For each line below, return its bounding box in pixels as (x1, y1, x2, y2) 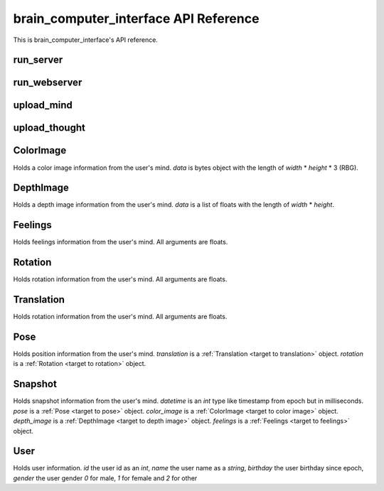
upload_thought (13, 122, 85, 134)
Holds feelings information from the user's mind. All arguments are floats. (13, 238, 228, 247)
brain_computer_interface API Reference (13, 11, 260, 26)
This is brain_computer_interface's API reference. (13, 36, 158, 44)
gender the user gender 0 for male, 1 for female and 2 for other (13, 473, 198, 482)
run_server (13, 54, 63, 66)
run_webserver (13, 77, 82, 89)
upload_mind (13, 99, 73, 112)
